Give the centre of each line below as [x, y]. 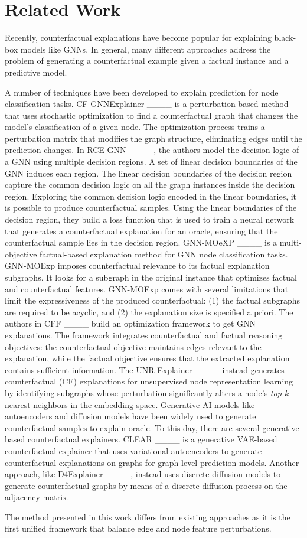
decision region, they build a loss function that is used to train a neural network [150, 219]
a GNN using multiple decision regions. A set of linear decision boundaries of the [151, 162]
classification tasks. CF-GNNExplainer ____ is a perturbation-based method [147, 104]
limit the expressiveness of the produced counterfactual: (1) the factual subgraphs [152, 300]
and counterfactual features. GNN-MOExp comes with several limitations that [147, 288]
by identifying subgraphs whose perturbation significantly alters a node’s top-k [147, 392]
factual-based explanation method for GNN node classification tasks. [164, 254]
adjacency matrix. [37, 497]
